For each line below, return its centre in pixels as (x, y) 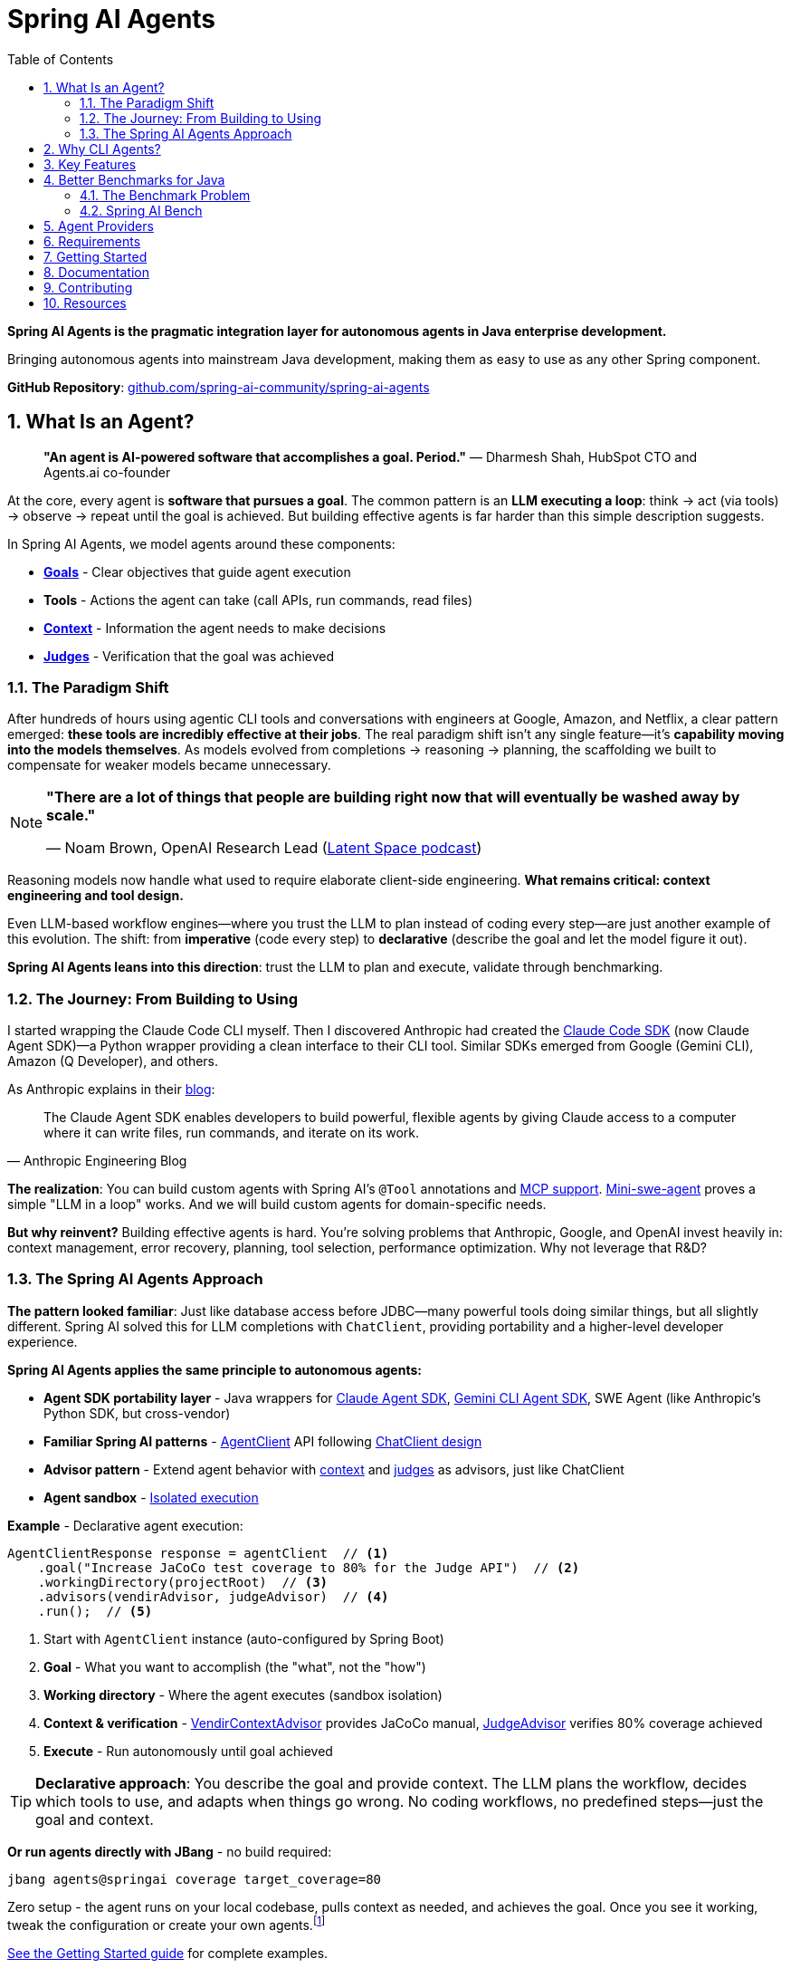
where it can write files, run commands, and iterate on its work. (232, 1133)
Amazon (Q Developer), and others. (113, 1061)
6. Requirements (92, 241)
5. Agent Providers (99, 226)
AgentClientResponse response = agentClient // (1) (198, 1553)
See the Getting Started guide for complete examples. (168, 1953)
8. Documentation (96, 272)
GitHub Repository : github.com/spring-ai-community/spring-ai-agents (219, 387)
